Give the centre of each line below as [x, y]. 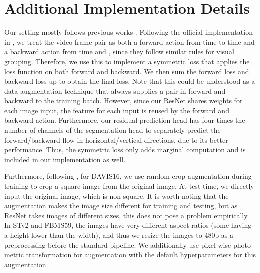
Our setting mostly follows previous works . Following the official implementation [128, 32]
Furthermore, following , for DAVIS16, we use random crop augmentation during [128, 176]
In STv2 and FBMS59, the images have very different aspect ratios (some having [128, 225]
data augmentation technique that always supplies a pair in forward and [115, 91]
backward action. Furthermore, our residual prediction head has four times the [125, 120]
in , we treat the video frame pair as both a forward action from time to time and [129, 42]
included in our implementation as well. [65, 159]
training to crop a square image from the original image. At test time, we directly [129, 186]
